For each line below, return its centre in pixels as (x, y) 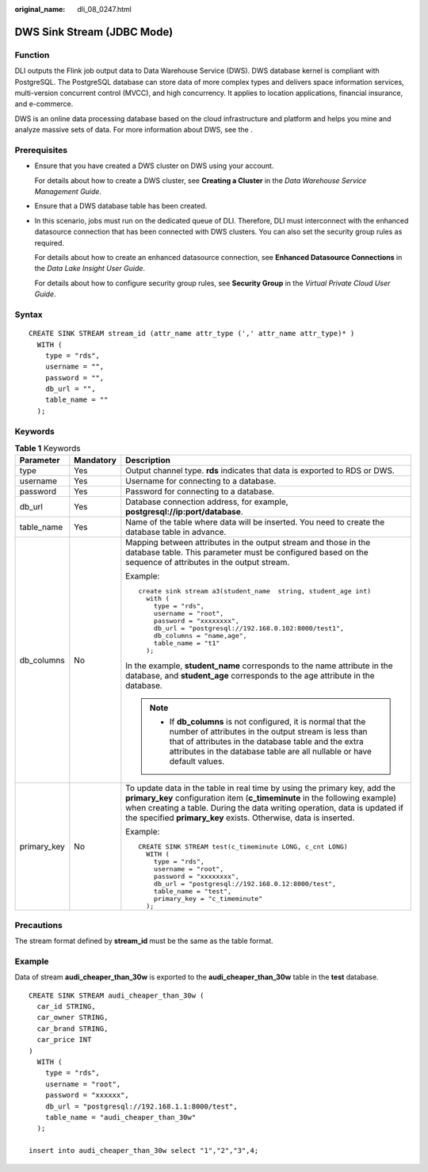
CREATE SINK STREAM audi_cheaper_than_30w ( (117, 995)
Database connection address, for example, (207, 502)
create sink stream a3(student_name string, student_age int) (255, 592)
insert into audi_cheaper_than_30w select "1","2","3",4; (144, 1151)
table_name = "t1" (187, 643)
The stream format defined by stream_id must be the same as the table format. (144, 941)
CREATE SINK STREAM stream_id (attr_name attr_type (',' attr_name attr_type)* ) (192, 334)
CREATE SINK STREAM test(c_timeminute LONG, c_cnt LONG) (243, 847)
